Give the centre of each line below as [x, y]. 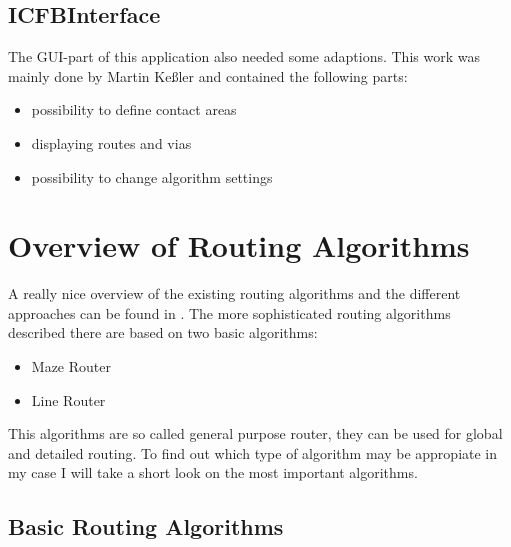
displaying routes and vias [111, 142]
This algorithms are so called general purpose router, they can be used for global [255, 433]
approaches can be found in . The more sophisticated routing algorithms [229, 312]
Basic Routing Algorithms [146, 526]
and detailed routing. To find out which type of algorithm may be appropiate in [253, 452]
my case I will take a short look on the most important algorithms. [213, 472]
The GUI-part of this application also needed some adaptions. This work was [244, 56]
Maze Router [71, 366]
